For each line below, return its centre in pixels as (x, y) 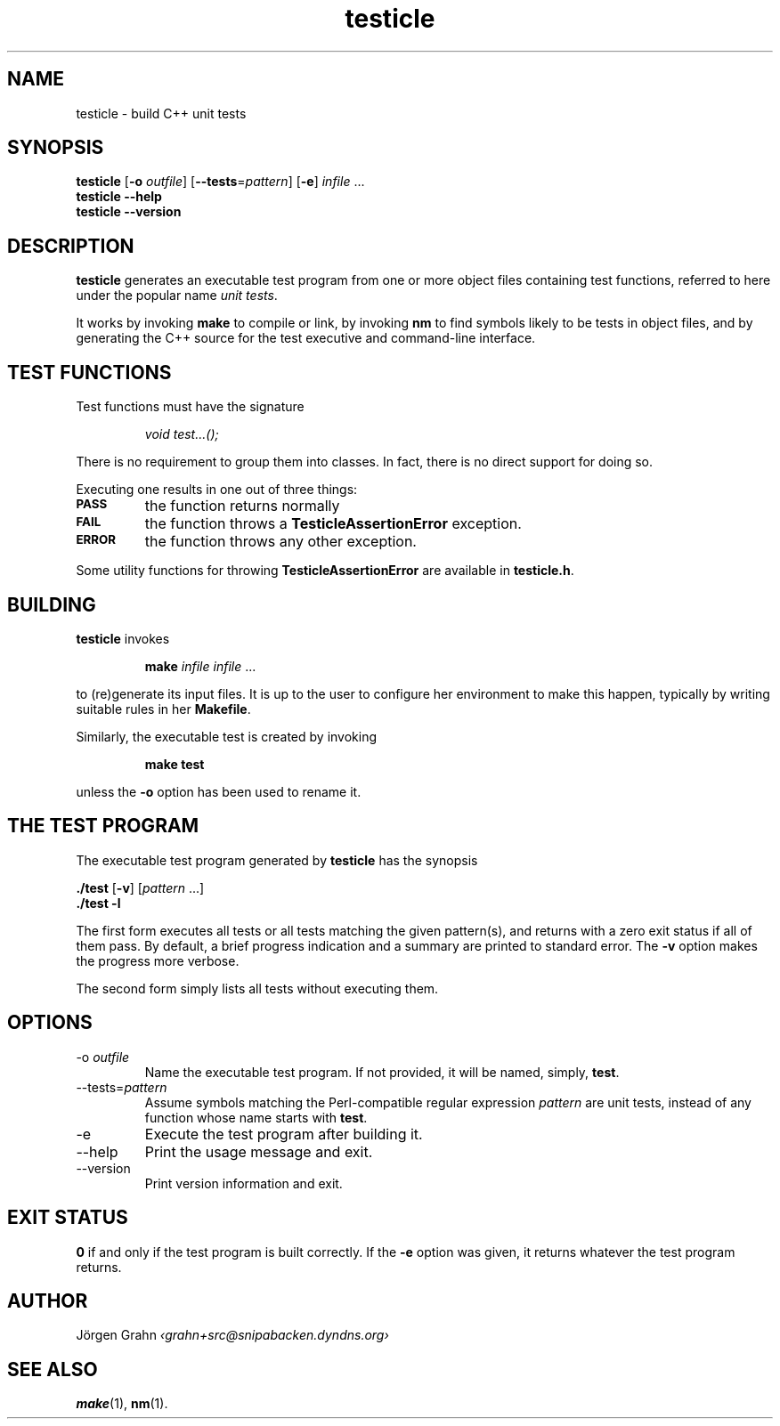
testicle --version (129, 212)
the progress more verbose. (158, 960)
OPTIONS (50, 1023)
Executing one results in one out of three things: (217, 490)
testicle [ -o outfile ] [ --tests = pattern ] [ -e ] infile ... (220, 182)
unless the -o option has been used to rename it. (219, 791)
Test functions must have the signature (190, 407)
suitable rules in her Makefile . (163, 709)
